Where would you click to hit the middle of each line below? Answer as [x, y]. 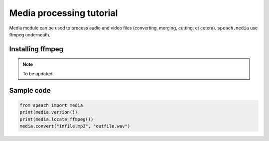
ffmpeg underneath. [30, 34]
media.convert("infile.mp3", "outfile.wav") [75, 126]
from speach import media [51, 105]
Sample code [30, 90]
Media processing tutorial [64, 13]
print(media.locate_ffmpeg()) [57, 119]
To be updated [38, 73]
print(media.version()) [49, 112]
